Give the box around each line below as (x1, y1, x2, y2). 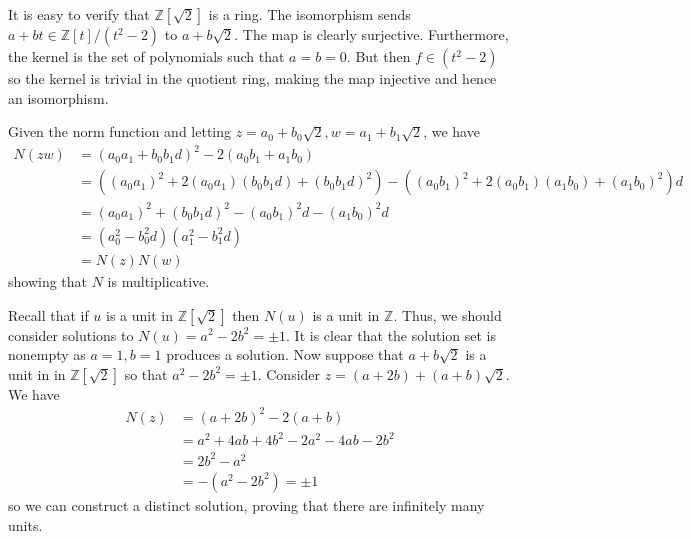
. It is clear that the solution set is (286, 324, 496, 345)
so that (124, 363, 168, 384)
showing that (8, 270, 88, 291)
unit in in (8, 363, 66, 384)
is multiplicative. (107, 270, 210, 291)
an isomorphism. (8, 87, 109, 108)
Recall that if (8, 304, 89, 325)
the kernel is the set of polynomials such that (8, 46, 285, 66)
